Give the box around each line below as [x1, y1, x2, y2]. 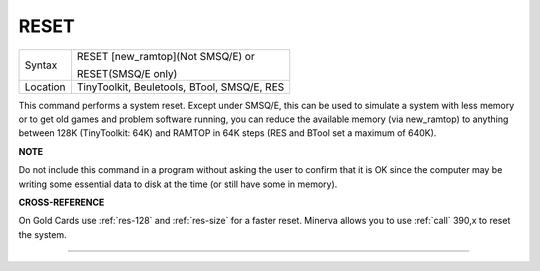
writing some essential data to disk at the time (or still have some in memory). [18, 178, 338, 190]
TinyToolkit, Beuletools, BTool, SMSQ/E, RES [76, 80, 285, 94]
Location [24, 80, 66, 94]
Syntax [24, 58, 58, 72]
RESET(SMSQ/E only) [76, 66, 178, 80]
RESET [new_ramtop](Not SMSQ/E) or [76, 49, 255, 63]
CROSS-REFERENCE [18, 196, 105, 208]
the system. [18, 228, 67, 240]
